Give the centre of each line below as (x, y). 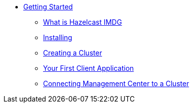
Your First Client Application (89, 68)
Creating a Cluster (73, 53)
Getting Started (48, 7)
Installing (58, 37)
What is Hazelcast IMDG (83, 22)
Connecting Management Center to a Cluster (116, 83)
